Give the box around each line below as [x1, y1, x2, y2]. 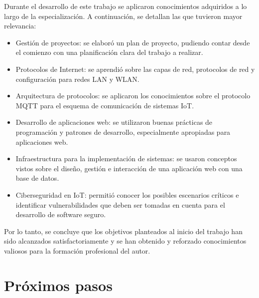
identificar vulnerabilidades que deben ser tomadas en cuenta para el [15, 199, 225, 210]
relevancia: [4, 20, 36, 31]
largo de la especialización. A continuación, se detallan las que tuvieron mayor [4, 10, 243, 21]
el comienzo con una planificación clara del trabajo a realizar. [15, 47, 203, 57]
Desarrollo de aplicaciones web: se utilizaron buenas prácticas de [15, 117, 213, 127]
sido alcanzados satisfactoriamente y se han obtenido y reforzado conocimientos [4, 236, 247, 246]
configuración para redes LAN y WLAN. [15, 73, 139, 84]
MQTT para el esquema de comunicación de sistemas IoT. [15, 100, 194, 110]
